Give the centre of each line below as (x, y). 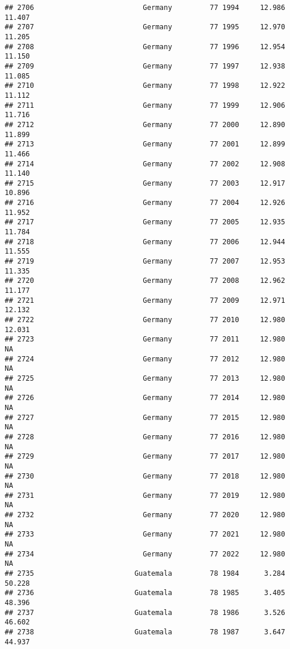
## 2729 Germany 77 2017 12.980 (145, 457)
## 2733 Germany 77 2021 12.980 (145, 534)
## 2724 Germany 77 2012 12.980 (145, 359)
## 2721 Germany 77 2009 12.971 (145, 300)
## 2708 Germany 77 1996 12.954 (145, 47)
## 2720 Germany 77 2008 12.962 (145, 281)
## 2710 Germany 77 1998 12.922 (145, 86)
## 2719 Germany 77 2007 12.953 (145, 262)
